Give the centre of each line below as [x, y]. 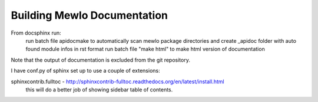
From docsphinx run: [36, 33]
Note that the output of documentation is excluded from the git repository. [101, 60]
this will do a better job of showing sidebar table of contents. [99, 89]
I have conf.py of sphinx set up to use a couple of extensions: [85, 71]
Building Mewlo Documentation [89, 15]
